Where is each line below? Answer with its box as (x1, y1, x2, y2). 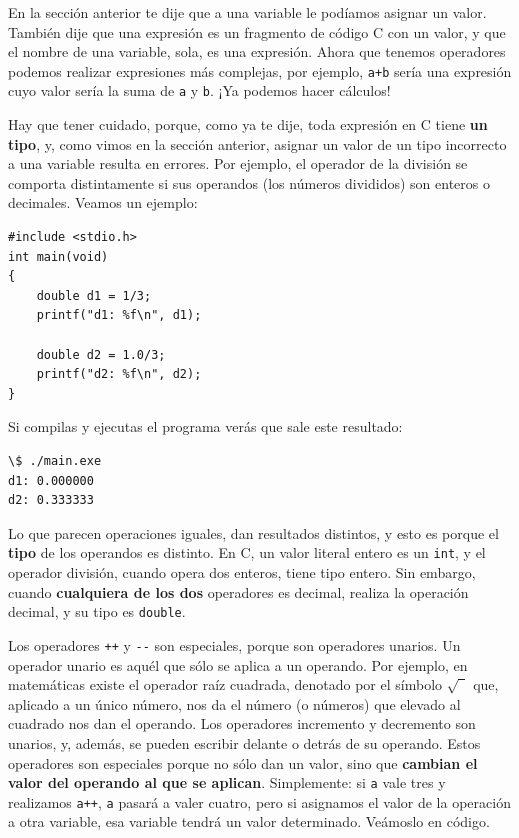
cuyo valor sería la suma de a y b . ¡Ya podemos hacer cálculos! (8, 80, 391, 101)
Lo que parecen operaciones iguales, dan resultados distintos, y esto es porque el (8, 522, 499, 543)
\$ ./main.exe (8, 454, 102, 468)
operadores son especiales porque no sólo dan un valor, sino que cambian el (8, 752, 478, 773)
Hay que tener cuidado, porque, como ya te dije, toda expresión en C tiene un (8, 114, 488, 135)
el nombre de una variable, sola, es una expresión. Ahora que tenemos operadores (8, 41, 506, 62)
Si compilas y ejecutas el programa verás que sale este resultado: (8, 416, 403, 437)
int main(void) (8, 249, 109, 264)
